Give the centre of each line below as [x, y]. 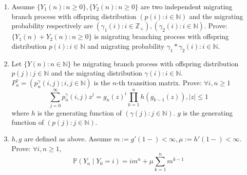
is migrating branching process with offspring [161, 36]
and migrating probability [126, 46]
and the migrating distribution [96, 73]
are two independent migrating [186, 6]
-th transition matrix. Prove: [159, 82]
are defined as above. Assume [68, 139]
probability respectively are [52, 26]
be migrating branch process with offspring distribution [156, 63]
